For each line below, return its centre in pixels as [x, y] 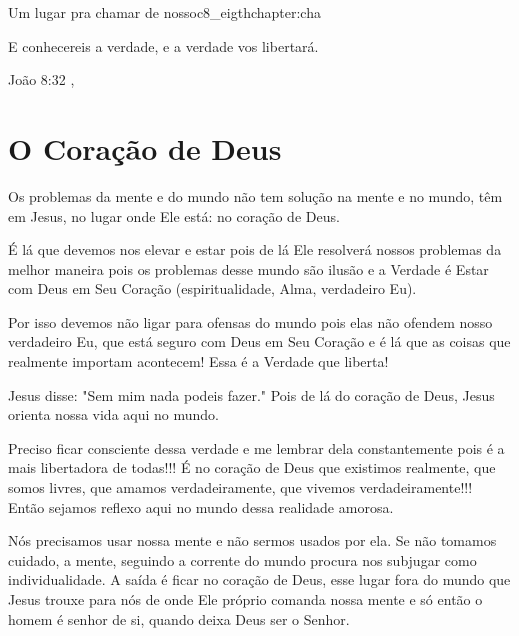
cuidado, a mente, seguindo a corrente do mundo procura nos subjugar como [242, 559]
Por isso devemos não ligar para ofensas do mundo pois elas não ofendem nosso [250, 321]
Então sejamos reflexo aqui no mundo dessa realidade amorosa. [201, 506]
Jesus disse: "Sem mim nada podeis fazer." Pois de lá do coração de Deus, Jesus [251, 394]
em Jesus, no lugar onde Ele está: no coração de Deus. [174, 215]
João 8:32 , [41, 79]
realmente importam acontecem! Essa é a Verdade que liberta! [198, 361]
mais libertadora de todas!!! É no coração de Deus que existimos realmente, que [252, 467]
